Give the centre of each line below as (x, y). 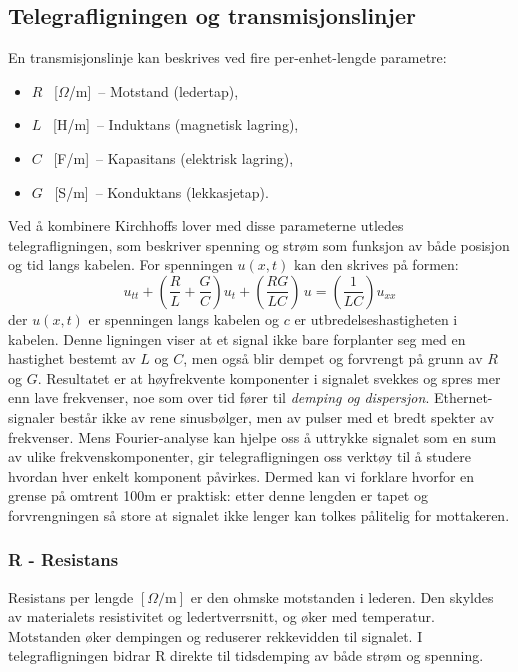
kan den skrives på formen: (376, 264)
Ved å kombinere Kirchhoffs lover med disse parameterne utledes (206, 225)
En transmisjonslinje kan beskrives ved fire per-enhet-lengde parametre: (227, 57)
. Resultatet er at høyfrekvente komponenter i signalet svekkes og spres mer (269, 377)
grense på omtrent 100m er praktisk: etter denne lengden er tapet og (218, 495)
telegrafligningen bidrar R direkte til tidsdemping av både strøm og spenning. (246, 655)
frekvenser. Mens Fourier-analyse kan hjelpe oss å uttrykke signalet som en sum (252, 436)
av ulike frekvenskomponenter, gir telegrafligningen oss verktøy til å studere (239, 456)
